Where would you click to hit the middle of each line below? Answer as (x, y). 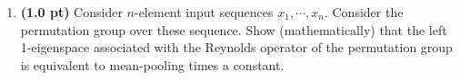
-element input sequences (204, 12)
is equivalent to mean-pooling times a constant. (152, 64)
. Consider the (364, 12)
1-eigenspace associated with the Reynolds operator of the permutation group (236, 47)
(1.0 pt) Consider (71, 12)
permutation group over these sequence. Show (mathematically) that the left (234, 29)
